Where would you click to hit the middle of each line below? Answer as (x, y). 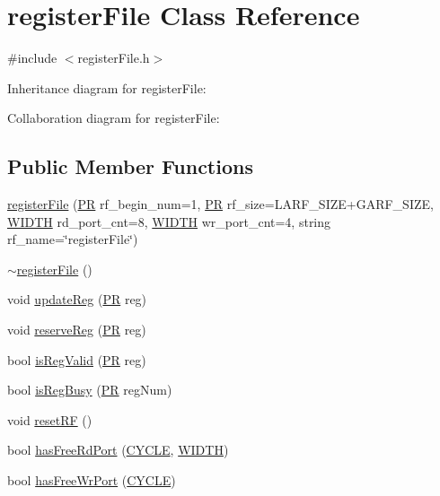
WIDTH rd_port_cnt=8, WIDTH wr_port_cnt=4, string (169, 221)
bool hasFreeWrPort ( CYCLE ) (92, 480)
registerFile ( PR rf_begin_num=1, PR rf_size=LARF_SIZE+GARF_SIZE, (220, 204)
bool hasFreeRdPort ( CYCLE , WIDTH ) (118, 450)
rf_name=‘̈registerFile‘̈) (73, 239)
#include (32, 58)
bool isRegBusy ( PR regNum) (90, 390)
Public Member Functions (130, 166)
